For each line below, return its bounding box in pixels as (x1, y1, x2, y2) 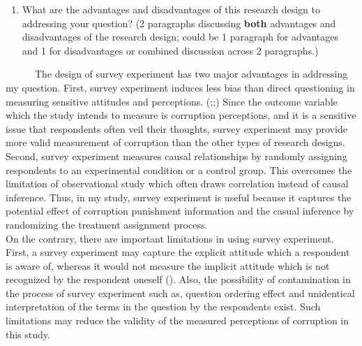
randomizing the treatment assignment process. (6, 217, 208, 231)
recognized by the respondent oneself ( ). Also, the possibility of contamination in (6, 272, 351, 287)
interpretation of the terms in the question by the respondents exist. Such (6, 299, 321, 314)
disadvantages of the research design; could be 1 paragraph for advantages (22, 29, 339, 44)
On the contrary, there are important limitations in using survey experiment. (6, 231, 334, 245)
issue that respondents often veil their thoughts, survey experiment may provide (6, 121, 347, 136)
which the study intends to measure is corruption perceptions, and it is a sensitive (6, 108, 356, 122)
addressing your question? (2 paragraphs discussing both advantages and (22, 15, 336, 30)
